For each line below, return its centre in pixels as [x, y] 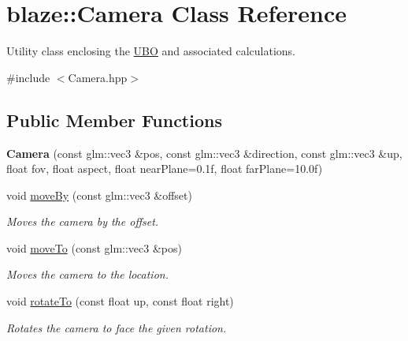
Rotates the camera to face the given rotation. [117, 327]
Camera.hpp [98, 77]
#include [28, 77]
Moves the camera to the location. [87, 274]
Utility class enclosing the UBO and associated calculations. [151, 51]
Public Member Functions [114, 120]
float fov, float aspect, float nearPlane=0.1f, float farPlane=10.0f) [165, 169]
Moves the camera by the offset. [83, 221]
